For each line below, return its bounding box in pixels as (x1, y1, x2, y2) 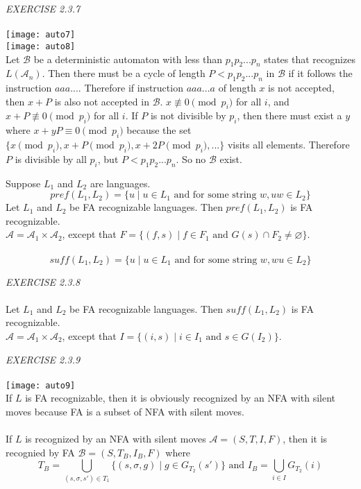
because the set (126, 123, 192, 137)
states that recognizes (264, 51, 355, 66)
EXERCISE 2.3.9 (6, 352, 81, 366)
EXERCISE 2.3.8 (6, 274, 81, 289)
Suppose (6, 175, 41, 190)
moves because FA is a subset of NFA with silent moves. (6, 404, 244, 419)
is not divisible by (150, 108, 226, 123)
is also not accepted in (54, 94, 149, 108)
